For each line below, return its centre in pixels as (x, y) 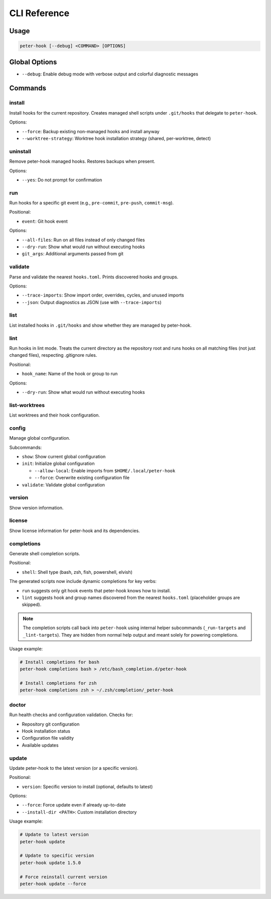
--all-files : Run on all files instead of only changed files (83, 240)
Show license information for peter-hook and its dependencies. (75, 531)
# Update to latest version (54, 835)
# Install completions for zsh (58, 683)
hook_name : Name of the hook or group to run (70, 374)
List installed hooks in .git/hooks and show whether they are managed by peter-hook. (100, 325)
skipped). (32, 605)
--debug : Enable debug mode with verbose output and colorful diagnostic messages (110, 74)
